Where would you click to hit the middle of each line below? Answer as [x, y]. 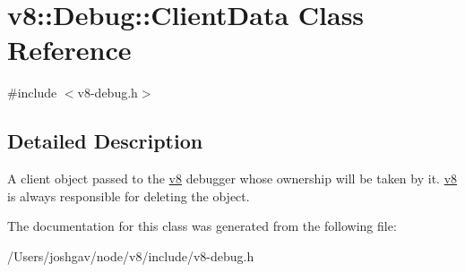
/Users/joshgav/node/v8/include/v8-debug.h [131, 255]
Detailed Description [105, 141]
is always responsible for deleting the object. [129, 195]
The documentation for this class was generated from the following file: [202, 226]
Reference [69, 50]
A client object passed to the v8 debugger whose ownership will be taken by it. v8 [232, 178]
